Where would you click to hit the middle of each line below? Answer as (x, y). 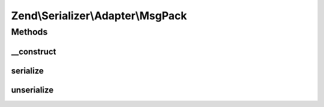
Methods (29, 32)
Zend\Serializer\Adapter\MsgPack (99, 16)
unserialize (32, 90)
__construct (34, 51)
